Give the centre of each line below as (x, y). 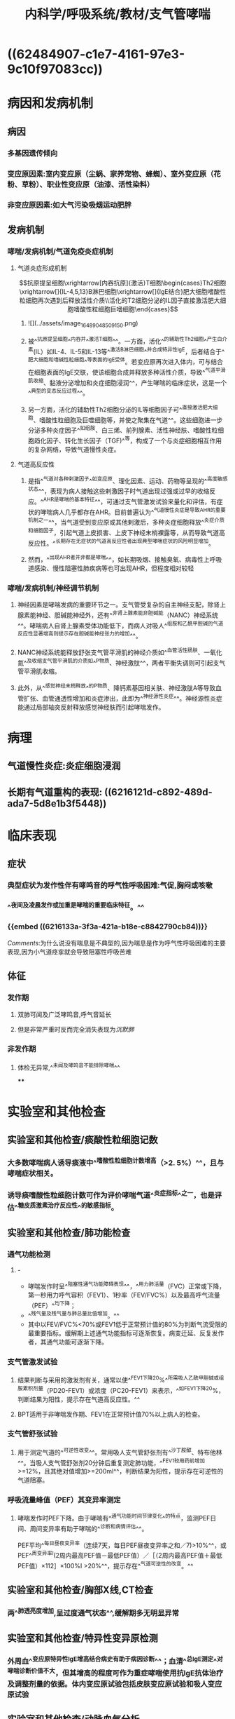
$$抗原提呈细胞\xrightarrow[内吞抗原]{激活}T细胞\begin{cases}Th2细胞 (123, 283)
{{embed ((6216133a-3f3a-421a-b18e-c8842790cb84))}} (108, 926)
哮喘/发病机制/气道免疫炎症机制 (60, 251)
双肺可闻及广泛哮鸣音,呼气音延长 (64, 1014)
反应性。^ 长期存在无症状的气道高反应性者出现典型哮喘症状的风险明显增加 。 (121, 542)
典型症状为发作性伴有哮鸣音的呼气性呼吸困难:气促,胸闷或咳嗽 (110, 886)
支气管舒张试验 (33, 1434)
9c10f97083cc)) (55, 69)
